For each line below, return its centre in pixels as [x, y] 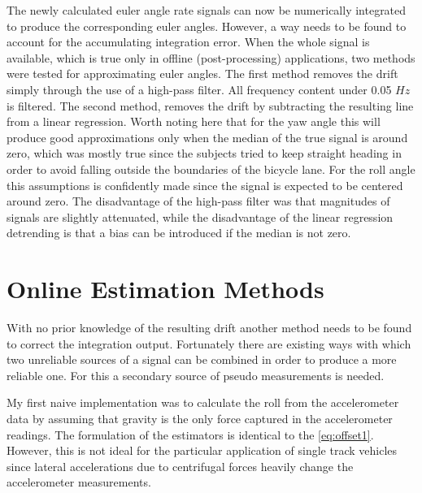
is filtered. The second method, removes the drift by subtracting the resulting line [210, 105]
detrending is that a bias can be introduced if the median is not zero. [179, 233]
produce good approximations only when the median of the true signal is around [207, 137]
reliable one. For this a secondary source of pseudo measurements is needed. [196, 375]
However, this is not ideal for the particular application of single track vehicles [202, 450]
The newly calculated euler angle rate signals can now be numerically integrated [207, 10]
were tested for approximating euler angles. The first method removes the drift [202, 74]
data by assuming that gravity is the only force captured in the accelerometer [200, 418]
